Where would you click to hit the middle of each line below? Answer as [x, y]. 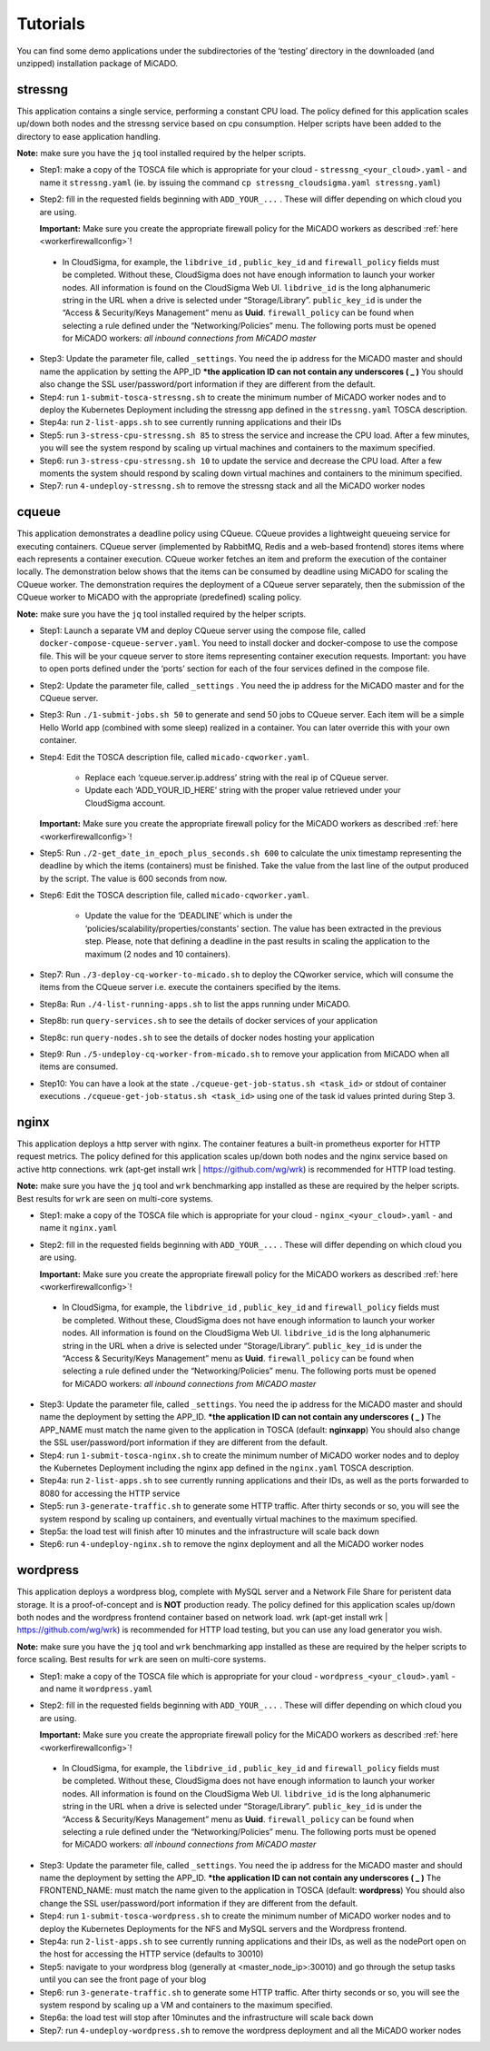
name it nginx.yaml [78, 1228]
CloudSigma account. [125, 803]
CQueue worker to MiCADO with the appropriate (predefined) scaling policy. [159, 597]
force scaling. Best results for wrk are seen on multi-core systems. [142, 1660]
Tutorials [51, 24]
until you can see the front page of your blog [123, 1979]
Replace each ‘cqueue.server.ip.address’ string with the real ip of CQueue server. [237, 778]
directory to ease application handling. [88, 136]
